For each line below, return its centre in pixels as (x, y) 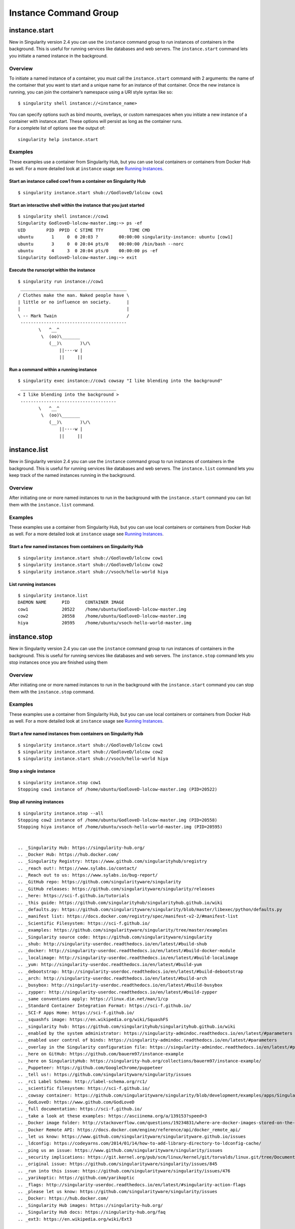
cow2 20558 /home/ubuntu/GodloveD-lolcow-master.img (102, 616)
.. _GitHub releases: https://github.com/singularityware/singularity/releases (116, 889)
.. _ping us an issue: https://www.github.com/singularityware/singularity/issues (120, 1150)
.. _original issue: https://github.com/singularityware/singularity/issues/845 (118, 1164)
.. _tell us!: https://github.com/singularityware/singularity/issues (105, 1075)
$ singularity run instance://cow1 (61, 281)
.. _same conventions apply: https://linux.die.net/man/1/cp (93, 999)
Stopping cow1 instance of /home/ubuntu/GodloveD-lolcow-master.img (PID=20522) (118, 790)
